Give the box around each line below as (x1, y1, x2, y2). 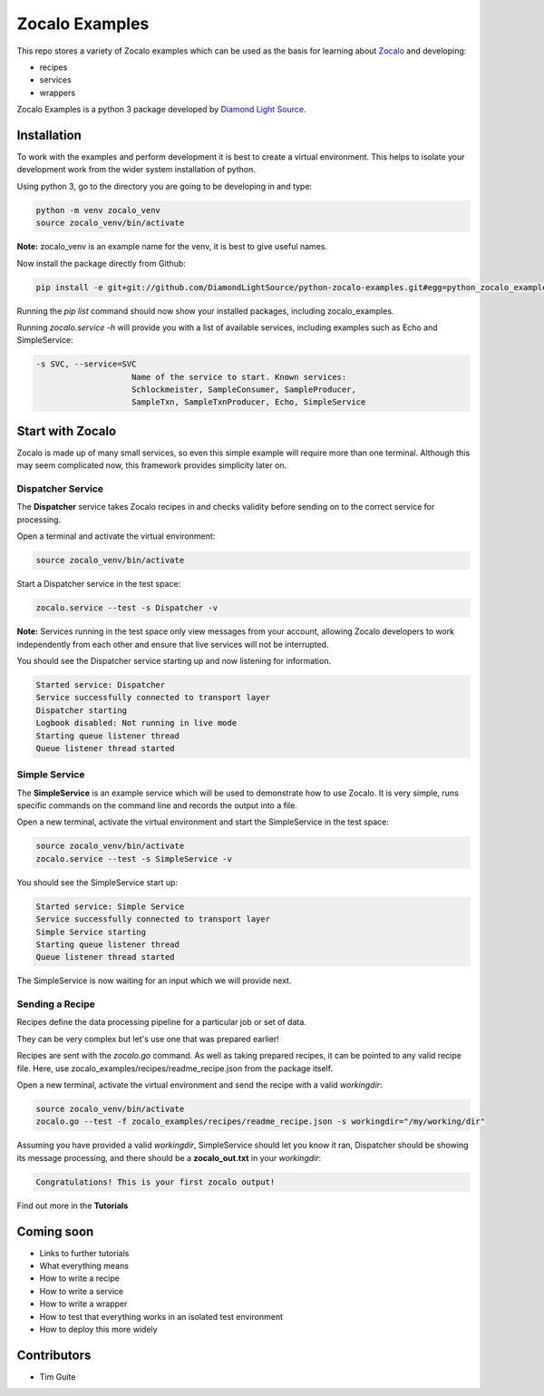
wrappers (39, 87, 76, 98)
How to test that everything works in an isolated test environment (39, 1311, 284, 1322)
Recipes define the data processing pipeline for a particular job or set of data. (16, 1017, 307, 1028)
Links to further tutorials (39, 1247, 130, 1258)
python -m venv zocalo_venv (35, 205, 160, 215)
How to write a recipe (39, 1273, 120, 1284)
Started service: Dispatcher (35, 679, 166, 689)
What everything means (39, 1261, 129, 1272)
